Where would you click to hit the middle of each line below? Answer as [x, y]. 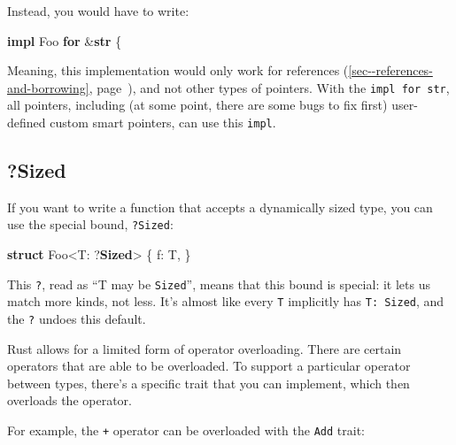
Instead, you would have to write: [98, 11]
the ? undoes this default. [77, 319]
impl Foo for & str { [65, 40]
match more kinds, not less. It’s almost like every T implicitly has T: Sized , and [226, 301]
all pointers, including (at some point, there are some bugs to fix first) [197, 105]
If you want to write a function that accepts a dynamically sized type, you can [220, 207]
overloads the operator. [70, 400]
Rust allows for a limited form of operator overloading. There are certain [205, 348]
